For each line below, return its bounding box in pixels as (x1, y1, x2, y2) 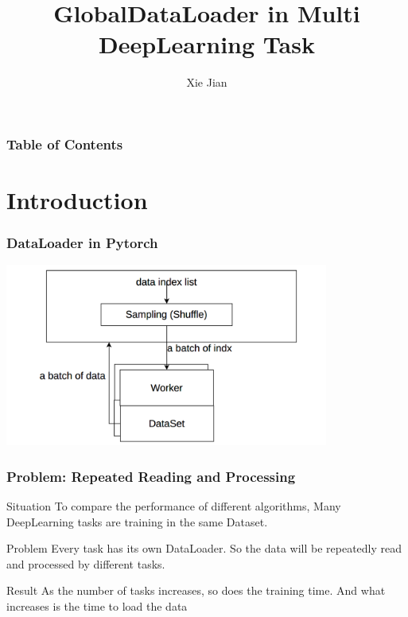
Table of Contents (6, 134, 123, 153)
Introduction (6, 184, 148, 216)
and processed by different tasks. (6, 555, 165, 572)
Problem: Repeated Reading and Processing (6, 466, 296, 486)
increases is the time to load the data (6, 597, 188, 614)
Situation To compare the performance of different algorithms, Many (6, 498, 341, 514)
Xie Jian (186, 74, 227, 91)
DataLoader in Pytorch (6, 233, 158, 253)
